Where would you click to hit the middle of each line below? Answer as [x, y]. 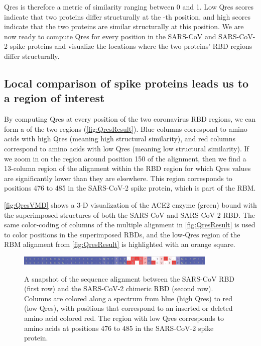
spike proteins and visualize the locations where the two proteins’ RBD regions [131, 46]
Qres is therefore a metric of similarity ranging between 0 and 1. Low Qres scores [129, 7]
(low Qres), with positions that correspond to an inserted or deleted [128, 308]
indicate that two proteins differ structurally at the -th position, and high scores [127, 16]
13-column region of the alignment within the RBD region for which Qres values [127, 168]
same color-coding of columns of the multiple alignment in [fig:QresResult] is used [130, 225]
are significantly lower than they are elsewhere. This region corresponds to [118, 178]
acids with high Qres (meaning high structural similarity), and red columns [120, 139]
